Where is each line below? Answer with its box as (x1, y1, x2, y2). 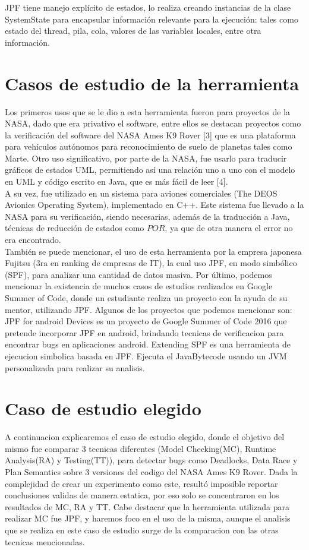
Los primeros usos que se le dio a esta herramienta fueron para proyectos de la (5, 105, 291, 118)
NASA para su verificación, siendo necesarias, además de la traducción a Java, (5, 210, 290, 222)
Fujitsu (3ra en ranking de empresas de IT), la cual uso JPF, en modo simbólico (5, 257, 297, 269)
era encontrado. (5, 233, 61, 246)
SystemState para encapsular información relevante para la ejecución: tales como (5, 12, 298, 25)
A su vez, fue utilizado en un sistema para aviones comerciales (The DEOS (5, 187, 278, 199)
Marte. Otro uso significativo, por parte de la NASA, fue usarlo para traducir (5, 151, 287, 164)
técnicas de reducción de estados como (5, 222, 144, 234)
